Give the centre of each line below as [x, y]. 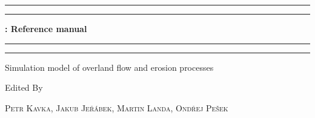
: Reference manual [46, 28]
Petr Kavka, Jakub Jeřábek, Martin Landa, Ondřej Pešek [117, 107]
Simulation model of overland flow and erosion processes [109, 67]
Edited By [24, 87]
